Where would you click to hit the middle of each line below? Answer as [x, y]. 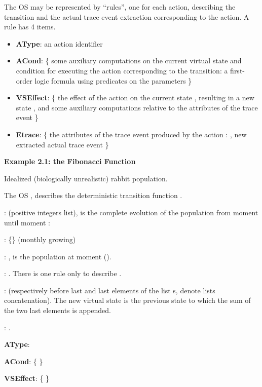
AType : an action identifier [59, 43]
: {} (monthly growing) [40, 239]
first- [237, 70]
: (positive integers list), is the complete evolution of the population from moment [131, 212]
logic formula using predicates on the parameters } [113, 80]
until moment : [27, 222]
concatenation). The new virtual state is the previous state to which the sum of [127, 300]
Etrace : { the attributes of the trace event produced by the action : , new [131, 134]
